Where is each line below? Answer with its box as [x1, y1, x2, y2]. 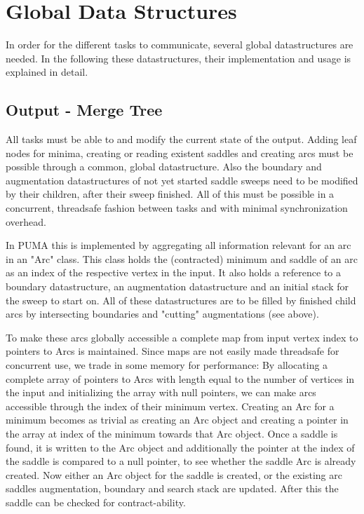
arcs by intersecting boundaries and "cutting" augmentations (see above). [6, 306, 319, 321]
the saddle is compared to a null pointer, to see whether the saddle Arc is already [6, 454, 356, 468]
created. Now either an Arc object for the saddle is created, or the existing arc [6, 467, 342, 482]
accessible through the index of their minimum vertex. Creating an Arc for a [6, 398, 335, 413]
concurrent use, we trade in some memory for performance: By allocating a [6, 358, 328, 372]
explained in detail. [6, 65, 88, 79]
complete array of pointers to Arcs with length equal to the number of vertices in [6, 371, 355, 386]
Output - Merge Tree [6, 99, 163, 121]
